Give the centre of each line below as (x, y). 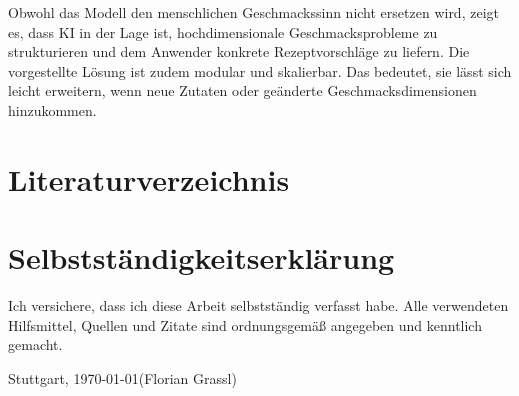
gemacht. (35, 344)
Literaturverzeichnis (149, 178)
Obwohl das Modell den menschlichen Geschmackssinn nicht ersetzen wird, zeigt (253, 12)
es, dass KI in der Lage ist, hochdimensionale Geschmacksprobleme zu (223, 31)
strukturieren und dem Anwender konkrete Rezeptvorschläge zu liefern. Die (239, 51)
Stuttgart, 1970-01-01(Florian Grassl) (122, 377)
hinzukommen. (52, 109)
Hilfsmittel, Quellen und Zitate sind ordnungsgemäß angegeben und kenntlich (245, 324)
